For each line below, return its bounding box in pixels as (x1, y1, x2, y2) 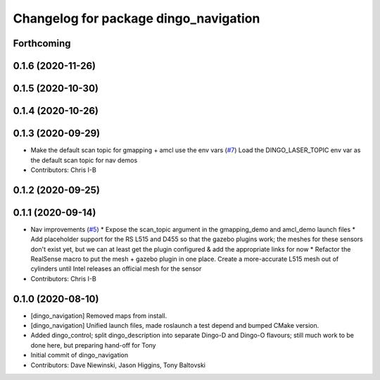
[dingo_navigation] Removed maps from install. (30, 311, 167, 320)
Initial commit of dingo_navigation (30, 351, 129, 360)
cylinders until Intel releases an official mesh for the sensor (30, 264, 202, 273)
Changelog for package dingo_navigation (13, 11, 260, 26)
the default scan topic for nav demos (30, 156, 138, 164)
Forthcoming (13, 37, 71, 49)
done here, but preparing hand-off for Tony (30, 341, 156, 349)
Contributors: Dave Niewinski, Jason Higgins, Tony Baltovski (30, 360, 206, 369)
